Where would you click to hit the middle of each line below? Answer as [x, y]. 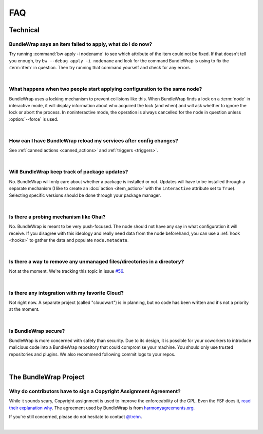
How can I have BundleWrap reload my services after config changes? [94, 140]
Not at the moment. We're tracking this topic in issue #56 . [67, 271]
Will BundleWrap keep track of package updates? [69, 172]
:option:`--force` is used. [34, 119]
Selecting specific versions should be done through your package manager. [85, 195]
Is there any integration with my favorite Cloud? [66, 293]
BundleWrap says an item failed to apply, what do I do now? [81, 44]
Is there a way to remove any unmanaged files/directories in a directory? [97, 262]
